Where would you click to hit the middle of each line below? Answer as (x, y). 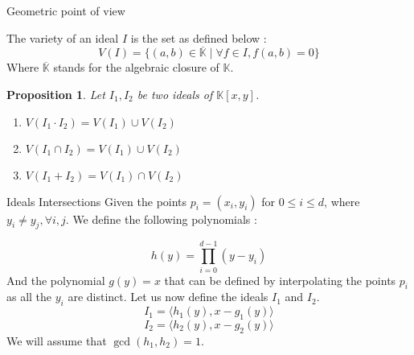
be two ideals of (175, 94)
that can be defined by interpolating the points (280, 280)
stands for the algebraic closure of (136, 67)
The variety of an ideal (63, 37)
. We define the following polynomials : (161, 219)
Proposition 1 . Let (56, 94)
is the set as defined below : (199, 37)
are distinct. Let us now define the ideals (168, 297)
